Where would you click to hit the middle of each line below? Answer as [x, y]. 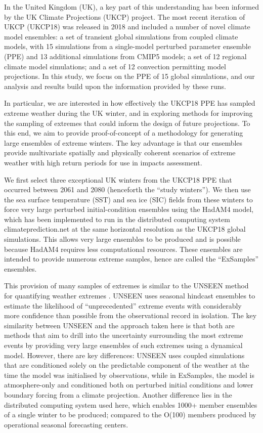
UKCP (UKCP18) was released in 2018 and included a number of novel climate [127, 27]
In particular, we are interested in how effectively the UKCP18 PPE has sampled [130, 103]
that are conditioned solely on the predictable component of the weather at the [127, 365]
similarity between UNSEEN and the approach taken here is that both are [119, 325]
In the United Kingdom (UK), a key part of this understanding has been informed [132, 7]
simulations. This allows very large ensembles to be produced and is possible [122, 239]
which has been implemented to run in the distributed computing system [117, 219]
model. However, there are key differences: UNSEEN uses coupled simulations [124, 355]
